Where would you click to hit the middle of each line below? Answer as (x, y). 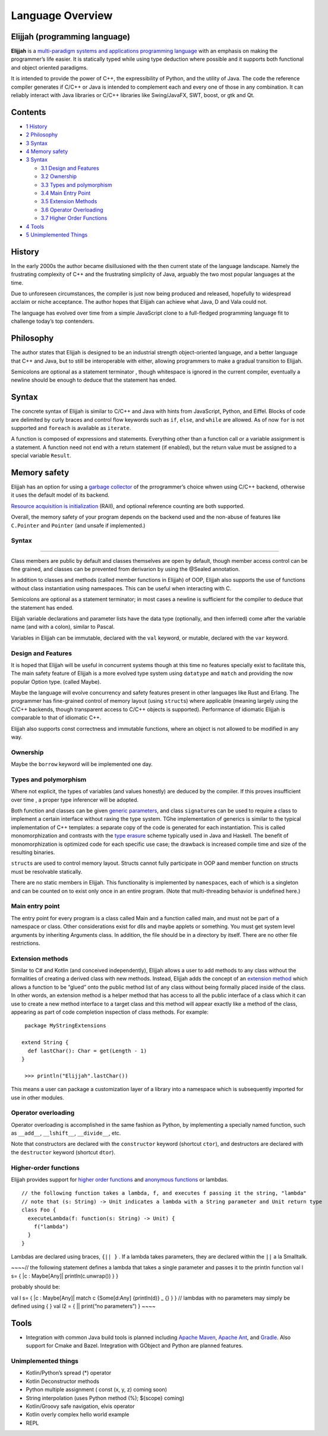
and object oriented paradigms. (50, 67)
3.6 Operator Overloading (72, 210)
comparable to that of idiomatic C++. (56, 718)
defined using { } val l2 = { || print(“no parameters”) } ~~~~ (83, 1306)
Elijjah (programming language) (71, 37)
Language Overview (62, 15)
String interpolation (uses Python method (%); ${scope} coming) (105, 1398)
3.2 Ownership (59, 176)
